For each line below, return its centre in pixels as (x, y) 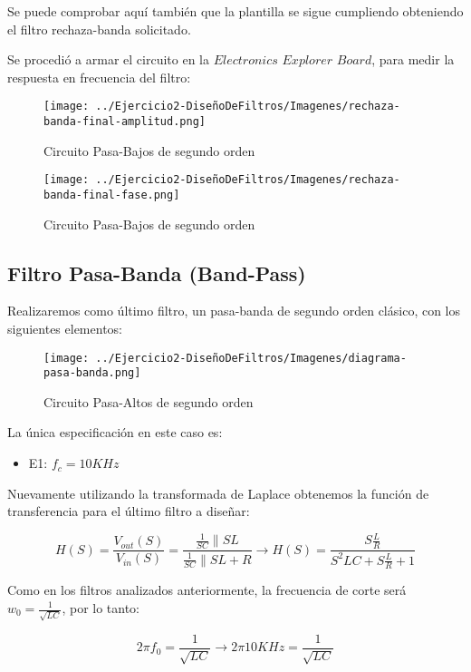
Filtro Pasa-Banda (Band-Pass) (157, 273)
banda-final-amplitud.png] (125, 122)
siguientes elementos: (65, 328)
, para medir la (413, 59)
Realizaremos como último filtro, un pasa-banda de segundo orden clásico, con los (234, 311)
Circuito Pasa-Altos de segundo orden (149, 401)
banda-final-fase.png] (112, 195)
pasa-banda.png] (92, 373)
